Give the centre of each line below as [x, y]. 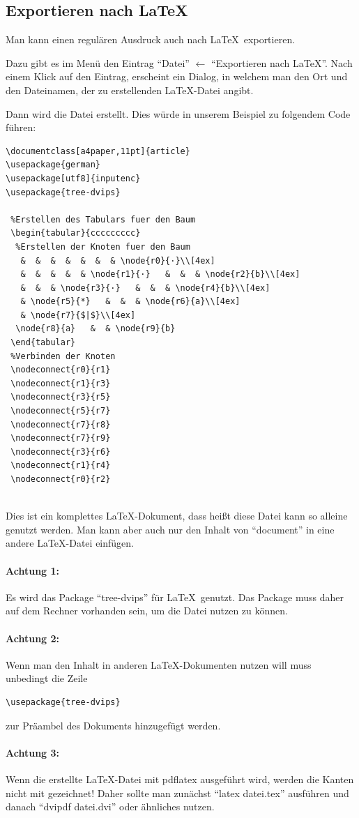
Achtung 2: [32, 638]
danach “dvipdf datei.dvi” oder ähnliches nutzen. [110, 806]
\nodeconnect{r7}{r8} [61, 424]
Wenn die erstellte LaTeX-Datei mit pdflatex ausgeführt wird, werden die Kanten [180, 779]
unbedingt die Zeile [47, 678]
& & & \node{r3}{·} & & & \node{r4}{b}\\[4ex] [145, 288]
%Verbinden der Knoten [63, 356]
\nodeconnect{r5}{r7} [61, 411]
